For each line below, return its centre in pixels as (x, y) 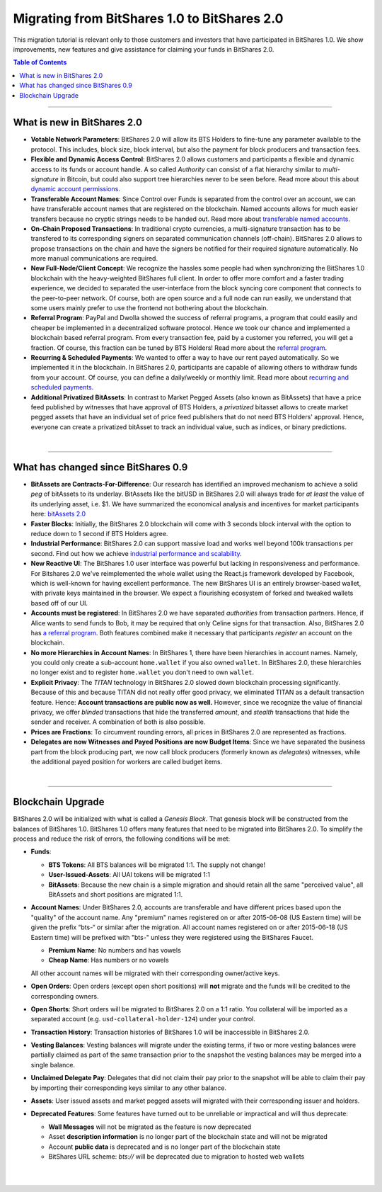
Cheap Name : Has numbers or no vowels (109, 960)
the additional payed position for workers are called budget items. (127, 761)
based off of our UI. (59, 603)
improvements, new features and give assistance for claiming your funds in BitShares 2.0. (144, 49)
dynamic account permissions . (75, 189)
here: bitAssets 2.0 (58, 514)
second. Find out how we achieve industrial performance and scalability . (136, 553)
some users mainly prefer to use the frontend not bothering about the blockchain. (150, 308)
